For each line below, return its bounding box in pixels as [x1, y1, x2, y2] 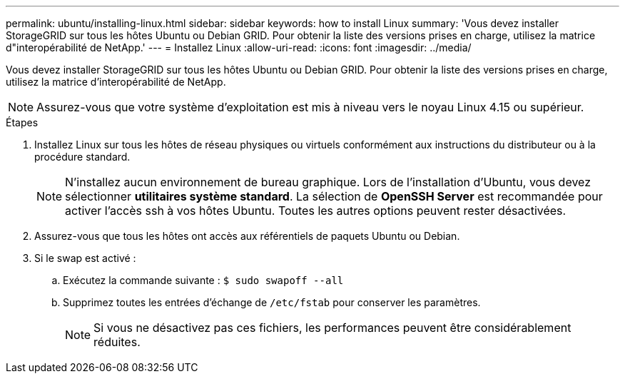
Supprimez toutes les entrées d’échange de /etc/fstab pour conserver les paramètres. [63, 296, 481, 308]
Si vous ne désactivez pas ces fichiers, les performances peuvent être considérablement [93, 320, 571, 335]
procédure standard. [34, 151, 131, 163]
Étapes [6, 116, 39, 128]
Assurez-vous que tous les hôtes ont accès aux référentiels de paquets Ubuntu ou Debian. [34, 230, 460, 242]
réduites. [93, 335, 141, 349]
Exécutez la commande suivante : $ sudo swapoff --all [63, 274, 344, 286]
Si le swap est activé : [34, 252, 136, 264]
